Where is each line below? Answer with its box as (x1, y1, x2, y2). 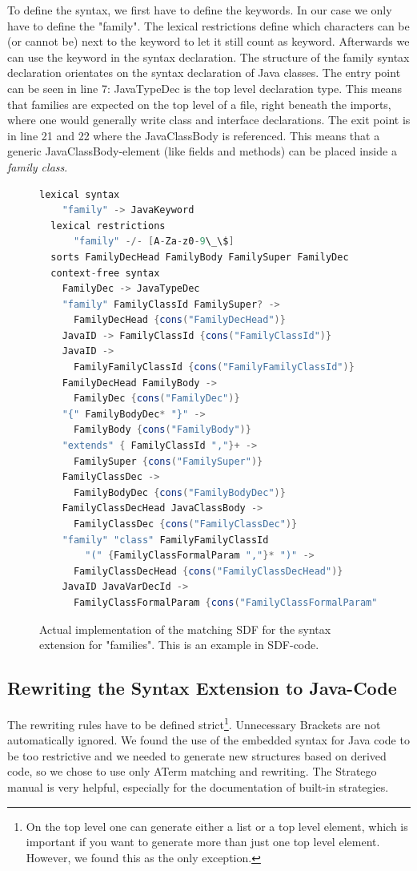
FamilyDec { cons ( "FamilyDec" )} (73, 393, 240, 405)
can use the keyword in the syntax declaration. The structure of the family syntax (7, 48, 410, 65)
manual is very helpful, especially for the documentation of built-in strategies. (7, 778, 389, 795)
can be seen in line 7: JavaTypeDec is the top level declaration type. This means (7, 79, 403, 96)
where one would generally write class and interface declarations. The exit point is (7, 111, 411, 128)
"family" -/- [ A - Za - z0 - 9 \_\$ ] (73, 236, 235, 248)
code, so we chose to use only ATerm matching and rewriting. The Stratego (7, 763, 377, 780)
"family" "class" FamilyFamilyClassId (62, 534, 269, 546)
